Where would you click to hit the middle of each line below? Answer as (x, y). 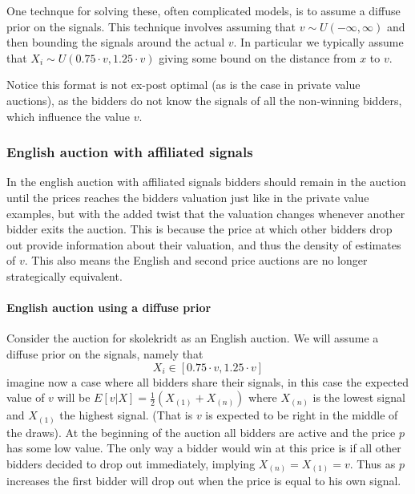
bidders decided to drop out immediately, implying (131, 463)
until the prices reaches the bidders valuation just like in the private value (188, 197)
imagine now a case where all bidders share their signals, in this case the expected (207, 381)
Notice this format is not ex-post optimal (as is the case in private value (183, 85)
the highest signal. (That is (126, 415)
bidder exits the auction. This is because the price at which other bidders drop (199, 229)
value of (26, 397)
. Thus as (373, 463)
